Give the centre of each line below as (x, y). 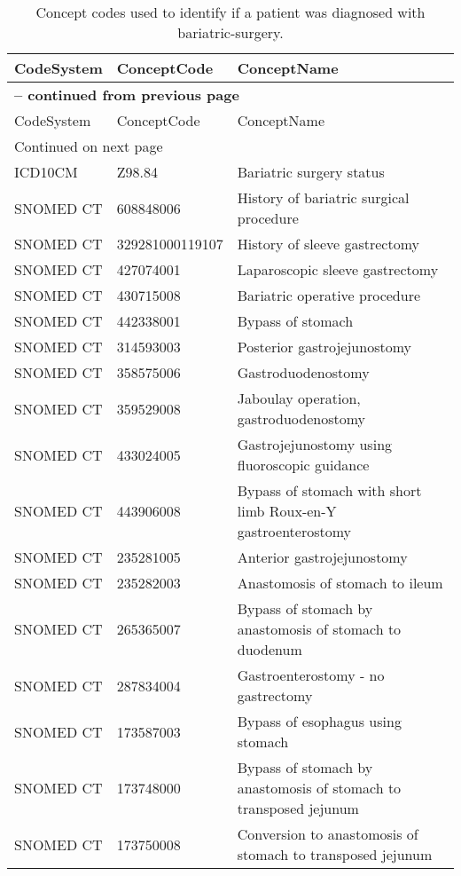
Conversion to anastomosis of (328, 834)
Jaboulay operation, (299, 398)
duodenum (270, 649)
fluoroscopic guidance (303, 465)
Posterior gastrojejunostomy (324, 347)
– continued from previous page (127, 95)
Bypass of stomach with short (329, 490)
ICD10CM (46, 172)
